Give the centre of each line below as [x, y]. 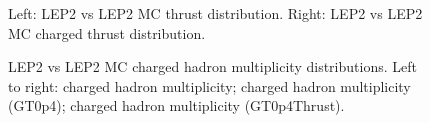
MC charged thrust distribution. [107, 32]
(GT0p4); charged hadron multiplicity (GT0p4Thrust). [176, 105]
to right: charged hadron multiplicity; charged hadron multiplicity [209, 85]
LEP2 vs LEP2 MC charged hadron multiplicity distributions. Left [212, 66]
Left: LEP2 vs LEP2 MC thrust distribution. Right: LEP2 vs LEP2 [215, 13]
